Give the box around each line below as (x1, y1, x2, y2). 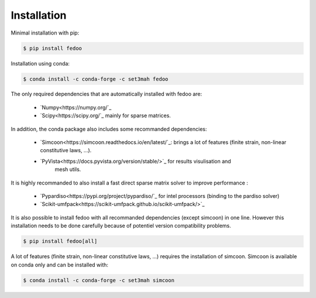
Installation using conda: (11, 60, 70, 67)
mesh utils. (54, 166, 81, 173)
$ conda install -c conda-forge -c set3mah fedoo (23, 76, 169, 82)
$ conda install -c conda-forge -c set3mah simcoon (23, 277, 175, 283)
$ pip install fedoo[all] (23, 238, 98, 245)
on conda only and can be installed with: (11, 261, 108, 268)
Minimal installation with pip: (11, 29, 80, 36)
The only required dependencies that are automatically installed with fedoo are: (11, 91, 202, 98)
